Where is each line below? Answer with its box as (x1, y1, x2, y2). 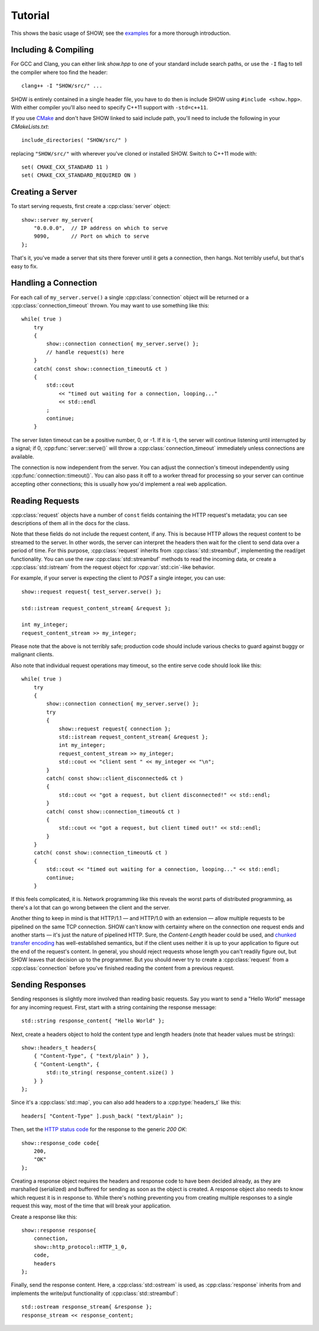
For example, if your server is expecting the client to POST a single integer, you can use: (11, 574, 226, 582)
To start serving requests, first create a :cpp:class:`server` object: (11, 203, 171, 210)
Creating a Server (11, 187, 77, 197)
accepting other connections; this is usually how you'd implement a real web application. (11, 480, 227, 487)
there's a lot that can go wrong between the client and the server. (11, 903, 171, 911)
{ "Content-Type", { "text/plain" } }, (33, 1053, 149, 1060)
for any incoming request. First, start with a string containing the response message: (11, 1003, 217, 1011)
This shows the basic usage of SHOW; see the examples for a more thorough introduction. (11, 30, 231, 37)
